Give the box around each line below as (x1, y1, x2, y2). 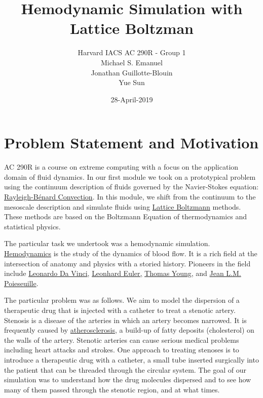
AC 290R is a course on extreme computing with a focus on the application (4, 162, 239, 172)
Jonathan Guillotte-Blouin (91, 67, 173, 77)
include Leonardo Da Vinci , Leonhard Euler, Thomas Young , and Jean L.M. (4, 268, 241, 278)
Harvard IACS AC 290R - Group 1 (78, 47, 186, 58)
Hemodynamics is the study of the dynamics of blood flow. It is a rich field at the (4, 248, 257, 258)
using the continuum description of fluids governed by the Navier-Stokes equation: (4, 181, 259, 192)
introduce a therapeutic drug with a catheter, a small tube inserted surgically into (4, 354, 259, 365)
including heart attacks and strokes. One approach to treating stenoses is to (4, 344, 239, 355)
